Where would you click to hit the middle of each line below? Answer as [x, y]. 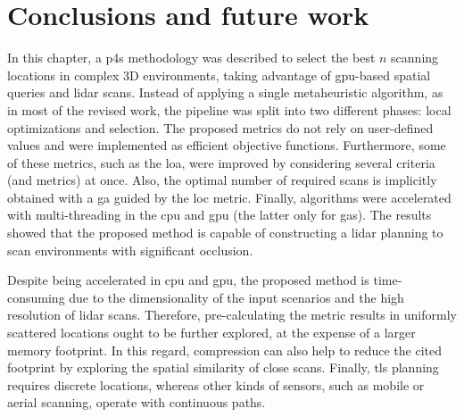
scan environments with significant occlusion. [130, 250]
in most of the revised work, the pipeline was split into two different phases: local [229, 109]
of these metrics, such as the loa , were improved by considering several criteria [221, 162]
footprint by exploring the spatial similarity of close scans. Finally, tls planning [223, 367]
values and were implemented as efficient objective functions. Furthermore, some [227, 145]
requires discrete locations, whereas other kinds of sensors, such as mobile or [216, 384]
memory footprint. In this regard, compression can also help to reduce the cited [225, 350]
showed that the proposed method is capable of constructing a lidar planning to [225, 233]
